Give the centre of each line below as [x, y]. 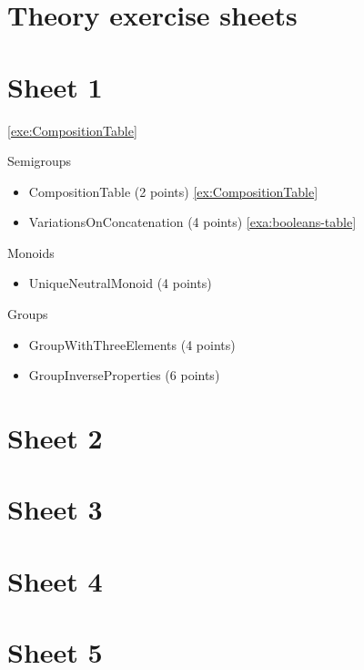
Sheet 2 [55, 438]
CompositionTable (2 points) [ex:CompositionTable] [173, 191]
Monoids [31, 252]
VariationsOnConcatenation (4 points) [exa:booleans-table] [192, 222]
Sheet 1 [55, 86]
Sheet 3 [55, 509]
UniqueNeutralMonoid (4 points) [120, 283]
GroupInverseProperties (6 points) [124, 375]
